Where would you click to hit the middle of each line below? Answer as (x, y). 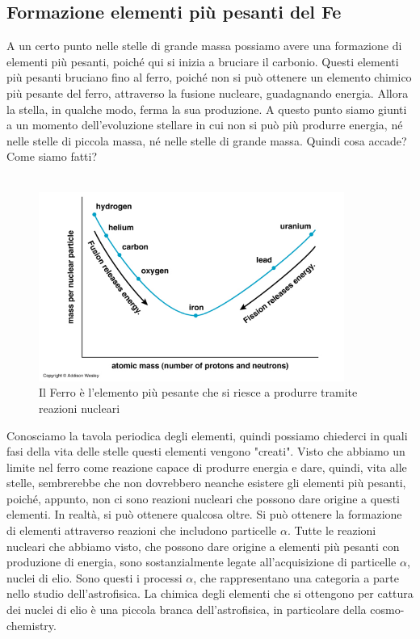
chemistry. (31, 625)
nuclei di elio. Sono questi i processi (94, 577)
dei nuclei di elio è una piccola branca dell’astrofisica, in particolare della (187, 610)
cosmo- (387, 610)
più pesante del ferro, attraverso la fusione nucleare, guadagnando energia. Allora (208, 92)
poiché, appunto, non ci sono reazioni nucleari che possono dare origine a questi (203, 498)
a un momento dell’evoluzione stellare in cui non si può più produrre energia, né (205, 125)
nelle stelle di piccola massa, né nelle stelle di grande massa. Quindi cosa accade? (207, 140)
